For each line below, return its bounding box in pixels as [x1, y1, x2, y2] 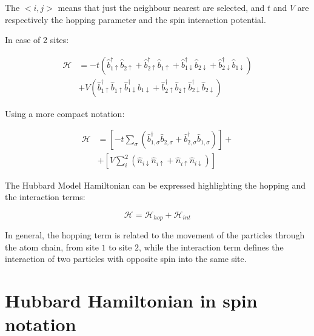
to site [109, 240, 132, 253]
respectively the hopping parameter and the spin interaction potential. [5, 13, 266, 25]
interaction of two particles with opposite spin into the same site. [5, 252, 247, 265]
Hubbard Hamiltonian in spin [5, 288, 258, 313]
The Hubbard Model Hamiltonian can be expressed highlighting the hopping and [5, 178, 306, 191]
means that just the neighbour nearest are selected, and [58, 1, 265, 13]
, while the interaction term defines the [139, 240, 284, 253]
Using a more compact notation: [5, 107, 125, 119]
